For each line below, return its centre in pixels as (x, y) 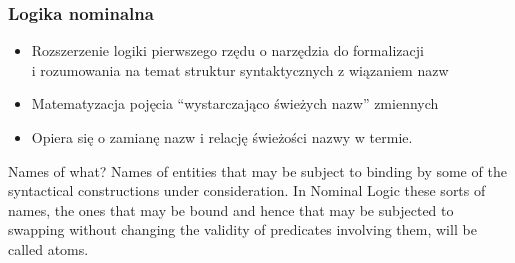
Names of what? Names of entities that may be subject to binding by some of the (257, 170)
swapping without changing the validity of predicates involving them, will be (242, 229)
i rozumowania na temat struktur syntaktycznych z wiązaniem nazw (240, 69)
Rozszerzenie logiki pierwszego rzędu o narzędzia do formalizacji (227, 50)
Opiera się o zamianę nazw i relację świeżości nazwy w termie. (222, 137)
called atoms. (48, 248)
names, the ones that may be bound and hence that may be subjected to (231, 209)
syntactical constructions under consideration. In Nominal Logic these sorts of (247, 190)
